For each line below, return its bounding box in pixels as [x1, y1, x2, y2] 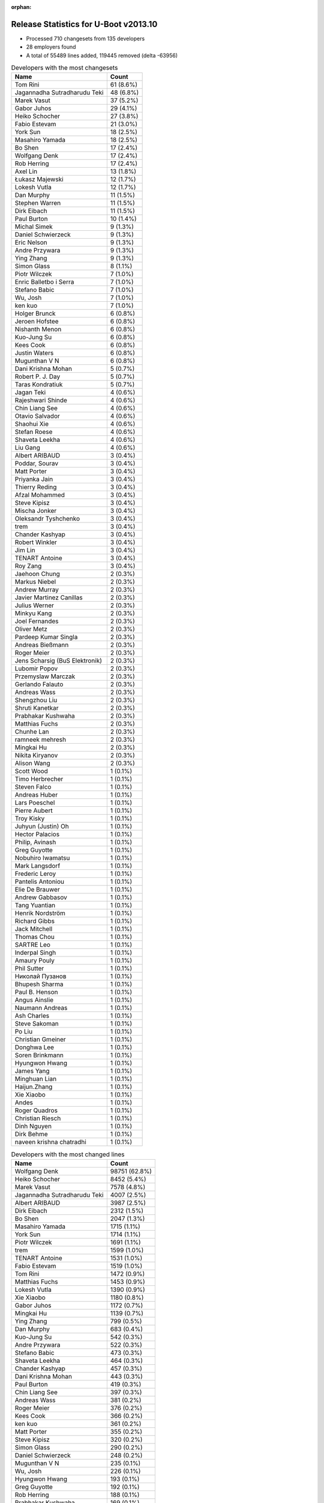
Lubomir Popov [14, 664, 58, 673]
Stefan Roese [14, 427, 53, 436]
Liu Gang [14, 444, 40, 452]
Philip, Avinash [14, 838, 56, 846]
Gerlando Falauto [14, 680, 64, 688]
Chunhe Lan [14, 727, 49, 736]
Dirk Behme [14, 1130, 48, 1139]
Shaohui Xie [14, 420, 49, 428]
